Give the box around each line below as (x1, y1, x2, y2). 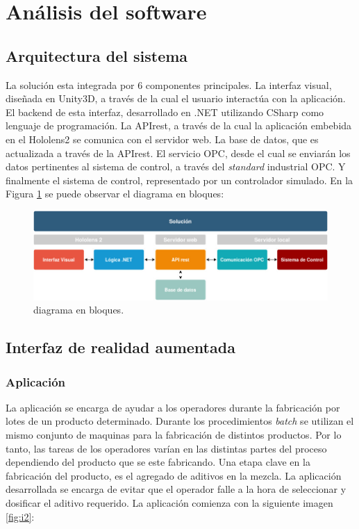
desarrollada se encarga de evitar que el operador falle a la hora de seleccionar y (6, 482, 347, 496)
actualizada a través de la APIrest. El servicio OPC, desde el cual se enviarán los (6, 145, 351, 160)
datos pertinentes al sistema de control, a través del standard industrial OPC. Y (6, 159, 346, 174)
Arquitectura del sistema (6, 44, 188, 66)
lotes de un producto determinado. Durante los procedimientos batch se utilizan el (6, 414, 354, 428)
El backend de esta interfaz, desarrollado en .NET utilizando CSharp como (6, 104, 324, 119)
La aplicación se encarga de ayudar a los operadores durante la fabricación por (6, 400, 340, 414)
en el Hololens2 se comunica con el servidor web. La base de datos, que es (6, 131, 319, 146)
